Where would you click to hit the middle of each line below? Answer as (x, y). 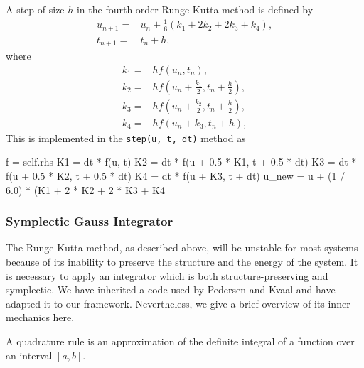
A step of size (35, 9)
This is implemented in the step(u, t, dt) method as (126, 137)
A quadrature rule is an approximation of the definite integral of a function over (180, 341)
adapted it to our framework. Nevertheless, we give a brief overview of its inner (178, 303)
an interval (29, 355)
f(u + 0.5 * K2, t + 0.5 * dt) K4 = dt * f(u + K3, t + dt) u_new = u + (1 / (176, 176)
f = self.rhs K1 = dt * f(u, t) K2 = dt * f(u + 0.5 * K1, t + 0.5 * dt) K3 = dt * (181, 162)
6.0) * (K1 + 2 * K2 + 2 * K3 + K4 (85, 189)
